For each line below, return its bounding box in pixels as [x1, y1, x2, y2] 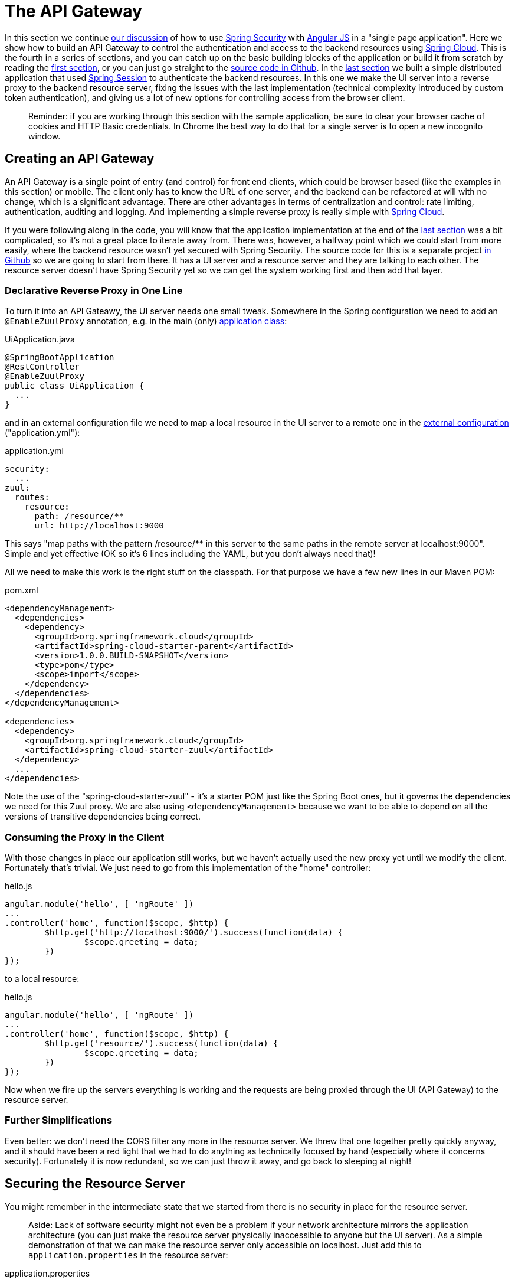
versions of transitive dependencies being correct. [5, 811, 201, 822]
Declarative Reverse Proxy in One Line [5, 284, 183, 296]
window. [28, 130, 61, 141]
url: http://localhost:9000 [34, 521, 164, 531]
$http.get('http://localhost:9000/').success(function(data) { [44, 928, 343, 938]
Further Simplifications [5, 1114, 113, 1127]
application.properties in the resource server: [28, 1249, 228, 1260]
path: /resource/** [34, 511, 124, 521]
